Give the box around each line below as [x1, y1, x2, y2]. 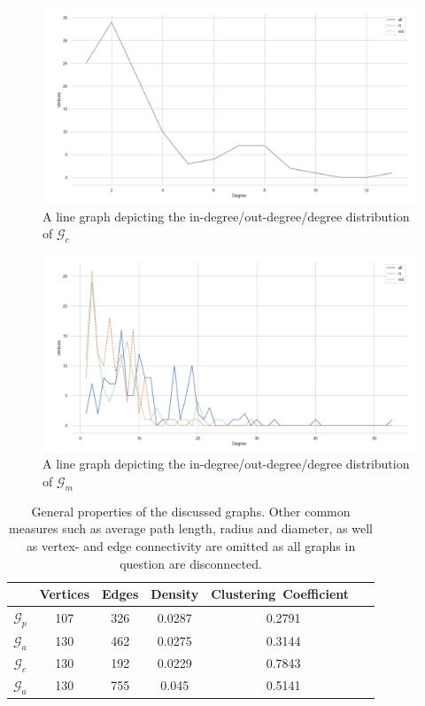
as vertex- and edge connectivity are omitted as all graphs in [26, 537, 356, 555]
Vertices [39, 585, 90, 603]
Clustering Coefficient [211, 585, 350, 603]
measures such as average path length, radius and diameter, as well [9, 519, 373, 538]
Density [151, 585, 199, 603]
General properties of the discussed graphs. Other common [31, 501, 351, 520]
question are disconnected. [120, 554, 262, 572]
